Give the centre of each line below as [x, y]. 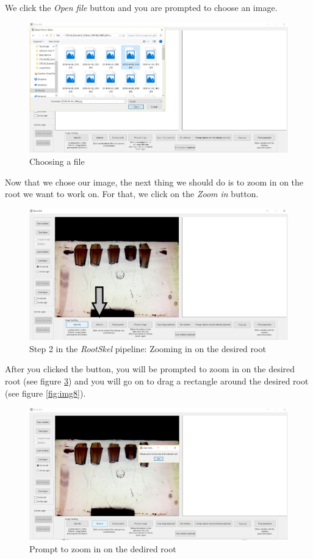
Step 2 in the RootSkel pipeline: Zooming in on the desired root [148, 348]
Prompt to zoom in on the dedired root [103, 548]
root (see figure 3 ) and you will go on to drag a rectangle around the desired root [157, 380]
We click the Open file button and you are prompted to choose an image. [141, 7]
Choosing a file [57, 161]
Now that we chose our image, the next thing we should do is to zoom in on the [154, 182]
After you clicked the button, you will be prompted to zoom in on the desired [150, 369]
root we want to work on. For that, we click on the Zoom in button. [132, 194]
